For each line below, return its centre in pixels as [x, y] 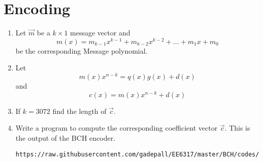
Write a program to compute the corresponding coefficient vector [117, 128]
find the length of [79, 111]
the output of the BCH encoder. [65, 137]
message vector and [100, 33]
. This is [237, 128]
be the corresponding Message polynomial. [81, 50]
